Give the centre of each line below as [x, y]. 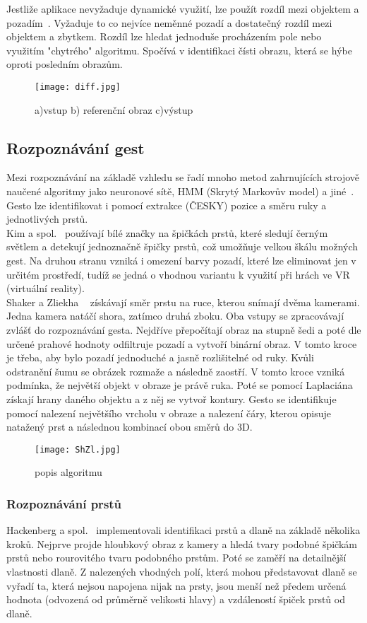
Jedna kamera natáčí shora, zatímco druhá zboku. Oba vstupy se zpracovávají [175, 316]
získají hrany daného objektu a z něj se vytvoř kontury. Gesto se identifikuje [172, 398]
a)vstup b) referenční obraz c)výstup [114, 109]
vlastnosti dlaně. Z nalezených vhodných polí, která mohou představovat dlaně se [182, 571]
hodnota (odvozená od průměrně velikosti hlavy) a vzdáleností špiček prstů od [176, 599]
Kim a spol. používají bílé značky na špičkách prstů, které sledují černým [167, 232]
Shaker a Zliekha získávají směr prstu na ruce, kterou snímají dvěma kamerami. [183, 302]
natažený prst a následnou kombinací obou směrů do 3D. [130, 427]
